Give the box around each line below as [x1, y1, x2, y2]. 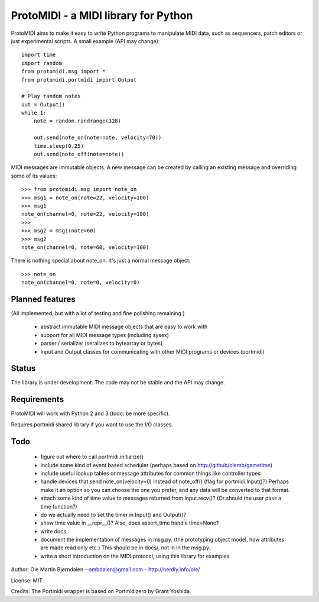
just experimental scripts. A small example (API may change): [11, 37, 160, 44]
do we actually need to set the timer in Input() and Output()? [40, 511, 187, 518]
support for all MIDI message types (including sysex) [40, 331, 170, 338]
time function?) [40, 503, 77, 510]
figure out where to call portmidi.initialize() [40, 453, 144, 461]
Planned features [11, 294, 76, 304]
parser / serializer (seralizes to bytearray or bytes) [40, 340, 163, 347]
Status [11, 364, 36, 374]
